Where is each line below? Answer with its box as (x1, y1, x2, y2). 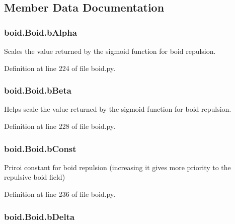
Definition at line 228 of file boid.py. (4, 121, 116, 131)
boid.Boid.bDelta (4, 210, 75, 222)
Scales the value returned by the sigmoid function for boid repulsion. (4, 46, 216, 56)
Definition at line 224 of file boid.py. (4, 62, 116, 73)
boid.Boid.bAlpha (4, 26, 77, 38)
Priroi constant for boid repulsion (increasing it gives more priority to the (4, 162, 231, 172)
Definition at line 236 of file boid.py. (4, 189, 116, 199)
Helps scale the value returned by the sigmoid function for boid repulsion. (4, 104, 231, 114)
